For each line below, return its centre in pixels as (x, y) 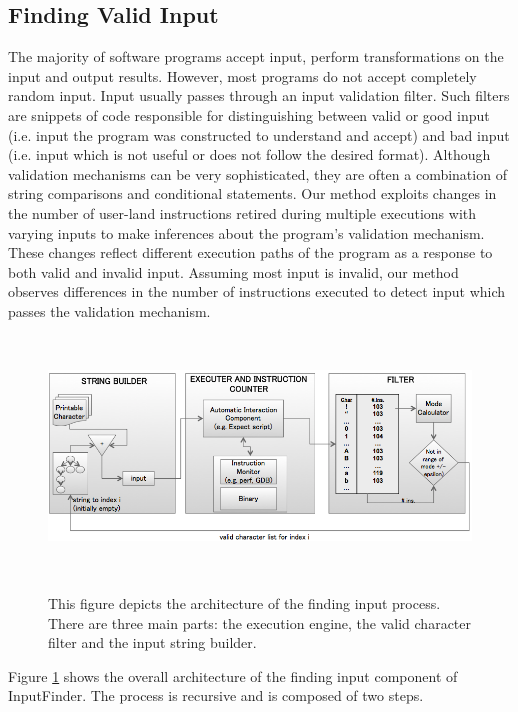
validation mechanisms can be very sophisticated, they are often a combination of (257, 173)
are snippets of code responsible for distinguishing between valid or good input (249, 114)
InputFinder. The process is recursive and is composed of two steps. (216, 695)
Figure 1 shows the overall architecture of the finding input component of (233, 675)
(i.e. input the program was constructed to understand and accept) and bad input (259, 134)
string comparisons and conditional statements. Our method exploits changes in (252, 193)
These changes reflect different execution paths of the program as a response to (250, 252)
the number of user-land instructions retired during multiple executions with (242, 212)
